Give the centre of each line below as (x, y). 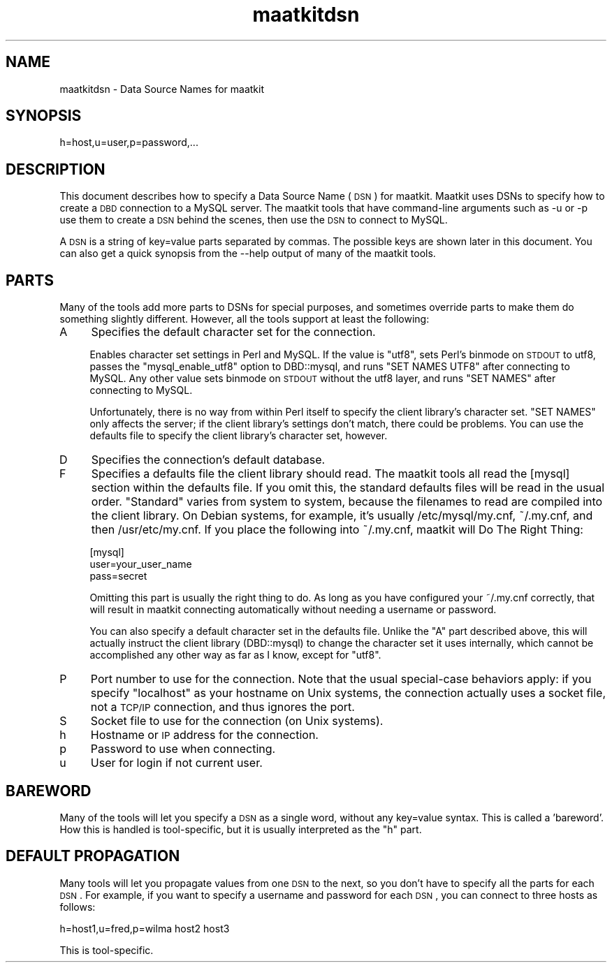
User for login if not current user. (176, 763)
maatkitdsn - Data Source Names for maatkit (162, 89)
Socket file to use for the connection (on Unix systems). (237, 721)
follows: (78, 907)
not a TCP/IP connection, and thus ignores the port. (223, 707)
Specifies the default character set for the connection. (233, 332)
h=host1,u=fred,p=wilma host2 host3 (145, 928)
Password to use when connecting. (183, 749)
